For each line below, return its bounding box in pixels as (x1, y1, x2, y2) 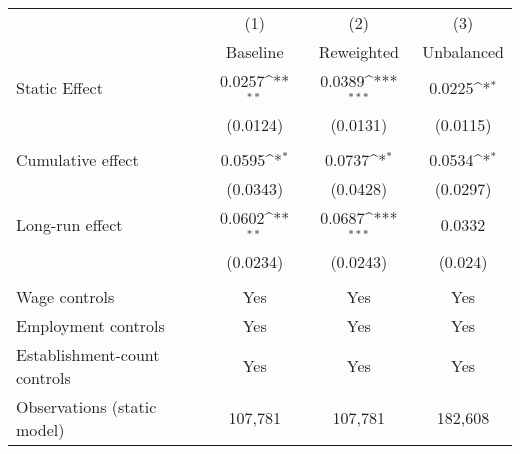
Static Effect (16, 76, 103, 100)
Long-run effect (16, 213, 123, 237)
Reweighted (318, 40, 399, 63)
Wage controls (16, 284, 115, 308)
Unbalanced (422, 40, 504, 63)
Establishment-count (16, 342, 160, 366)
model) (16, 417, 65, 441)
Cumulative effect (16, 147, 139, 171)
